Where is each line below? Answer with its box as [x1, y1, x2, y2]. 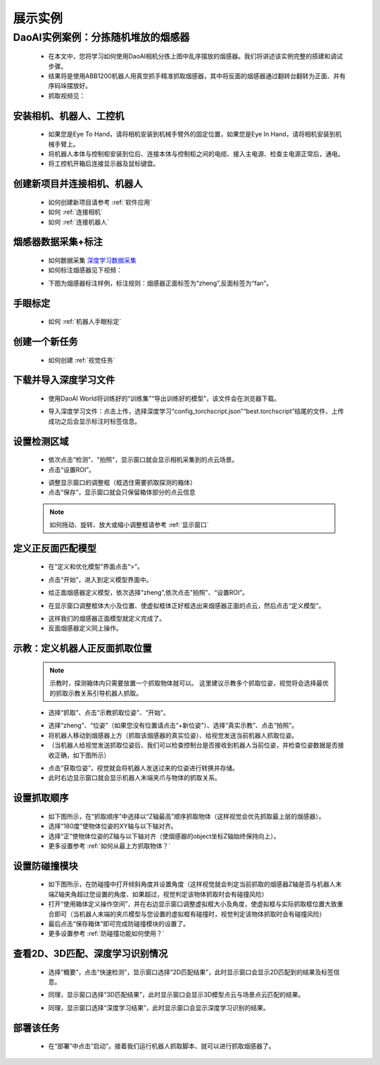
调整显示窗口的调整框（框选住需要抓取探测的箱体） [48, 478, 196, 486]
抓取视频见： [48, 92, 86, 100]
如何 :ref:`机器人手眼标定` [48, 317, 122, 326]
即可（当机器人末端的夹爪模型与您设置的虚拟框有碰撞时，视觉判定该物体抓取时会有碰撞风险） [53, 909, 326, 918]
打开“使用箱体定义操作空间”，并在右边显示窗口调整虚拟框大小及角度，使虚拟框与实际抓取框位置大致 [48, 900, 338, 908]
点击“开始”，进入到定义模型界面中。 [48, 575, 153, 584]
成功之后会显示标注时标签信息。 [48, 417, 141, 425]
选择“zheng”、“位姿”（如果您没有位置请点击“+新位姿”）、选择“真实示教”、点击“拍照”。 [48, 721, 298, 730]
